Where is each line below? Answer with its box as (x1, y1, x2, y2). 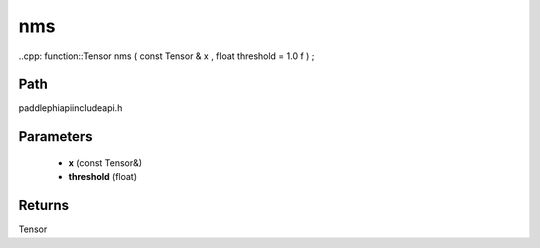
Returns (18, 197, 70, 214)
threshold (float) (68, 171, 138, 183)
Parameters (18, 128, 93, 145)
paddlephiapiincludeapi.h (18, 102, 123, 114)
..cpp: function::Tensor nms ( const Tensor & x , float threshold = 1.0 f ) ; (18, 50, 315, 62)
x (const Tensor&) (68, 156, 143, 169)
